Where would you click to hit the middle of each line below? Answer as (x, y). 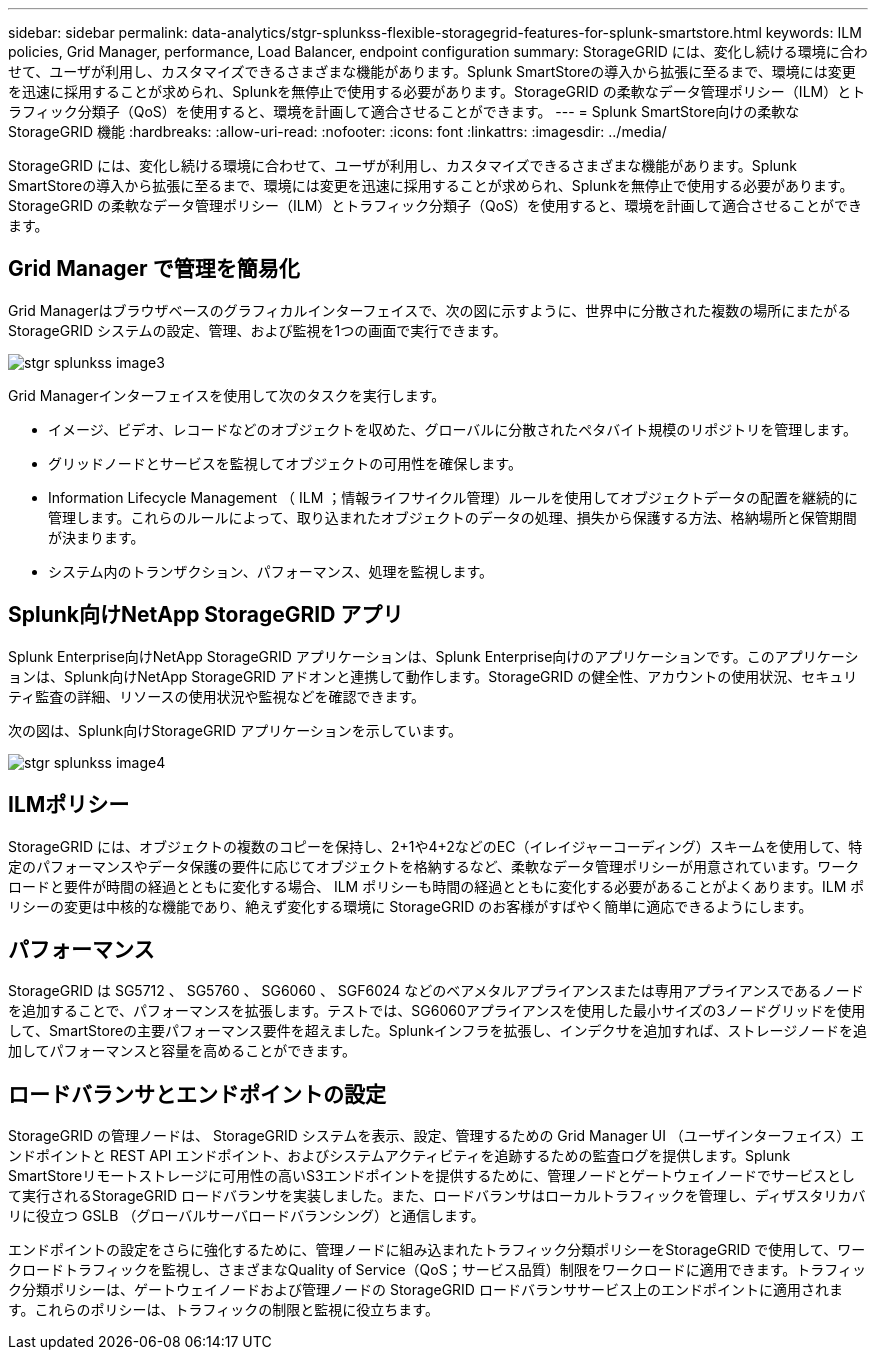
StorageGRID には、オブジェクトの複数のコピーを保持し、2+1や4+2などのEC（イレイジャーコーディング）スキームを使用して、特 (435, 846)
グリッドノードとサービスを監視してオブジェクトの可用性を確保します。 (285, 463)
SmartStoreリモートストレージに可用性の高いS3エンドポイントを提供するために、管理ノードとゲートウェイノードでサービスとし (432, 1176)
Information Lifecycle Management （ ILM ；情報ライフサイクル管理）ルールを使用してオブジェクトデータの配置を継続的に (453, 497)
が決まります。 (96, 537)
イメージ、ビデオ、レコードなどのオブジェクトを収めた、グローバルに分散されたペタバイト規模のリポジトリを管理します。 (452, 429)
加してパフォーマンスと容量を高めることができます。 (182, 1051)
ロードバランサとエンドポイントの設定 (197, 1094)
